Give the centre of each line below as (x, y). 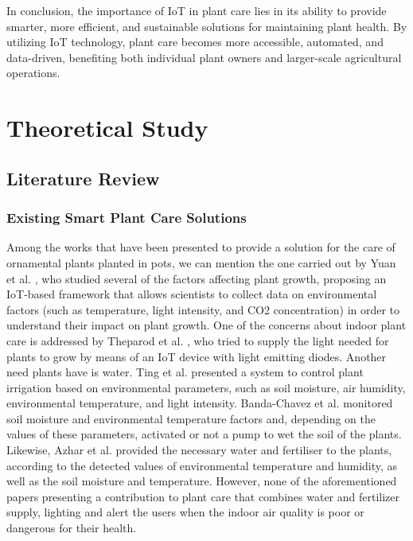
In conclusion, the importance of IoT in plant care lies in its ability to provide (197, 10)
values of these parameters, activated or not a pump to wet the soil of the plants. (204, 434)
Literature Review (83, 178)
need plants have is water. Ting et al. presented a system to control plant (185, 372)
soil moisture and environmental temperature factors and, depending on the (191, 418)
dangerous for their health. (72, 528)
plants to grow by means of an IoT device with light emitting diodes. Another (197, 356)
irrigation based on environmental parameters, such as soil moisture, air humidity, (206, 387)
